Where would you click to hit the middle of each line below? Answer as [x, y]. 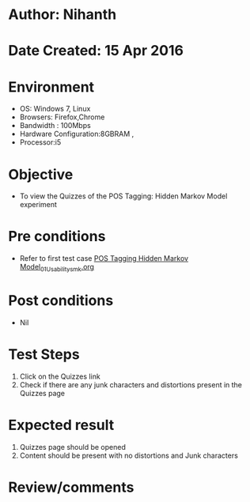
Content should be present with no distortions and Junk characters [129, 455]
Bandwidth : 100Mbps [55, 126]
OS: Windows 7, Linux [55, 109]
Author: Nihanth [62, 15]
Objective [41, 174]
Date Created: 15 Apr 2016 [96, 51]
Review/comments [71, 487]
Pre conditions [57, 237]
